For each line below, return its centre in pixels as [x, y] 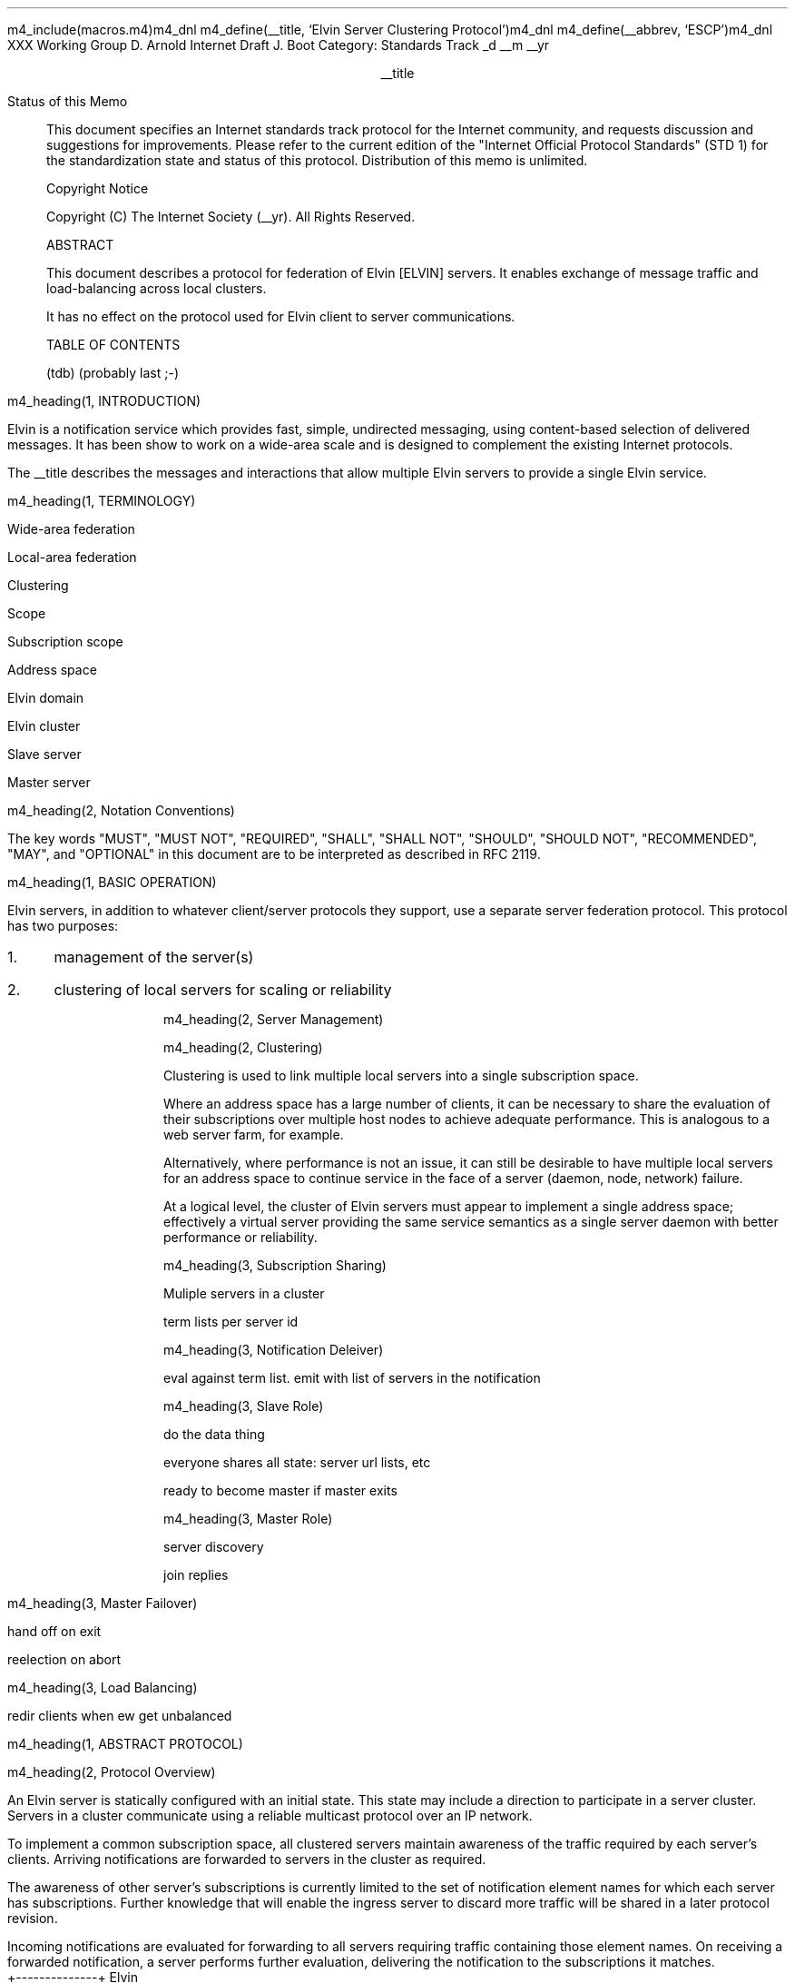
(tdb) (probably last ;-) [113, 373]
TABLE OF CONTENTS [113, 345]
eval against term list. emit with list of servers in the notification [352, 1378]
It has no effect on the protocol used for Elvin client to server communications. [281, 316]
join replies [196, 1575]
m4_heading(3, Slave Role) [244, 1406]
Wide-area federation [71, 529]
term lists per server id [231, 1322]
